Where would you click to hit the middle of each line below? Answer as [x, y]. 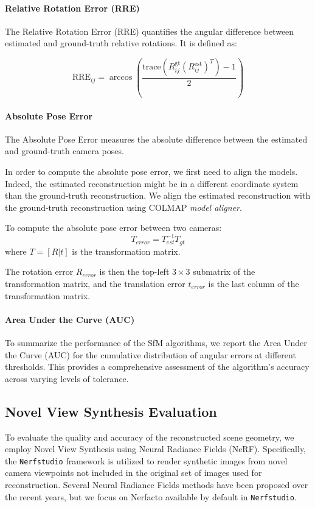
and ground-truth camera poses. [64, 151]
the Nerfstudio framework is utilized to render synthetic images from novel [146, 460]
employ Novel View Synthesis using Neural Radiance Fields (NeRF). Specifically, [156, 449]
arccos [121, 78]
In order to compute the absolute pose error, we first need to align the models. [151, 171]
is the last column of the [254, 284]
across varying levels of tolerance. [67, 378]
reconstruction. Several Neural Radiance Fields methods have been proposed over [157, 485]
